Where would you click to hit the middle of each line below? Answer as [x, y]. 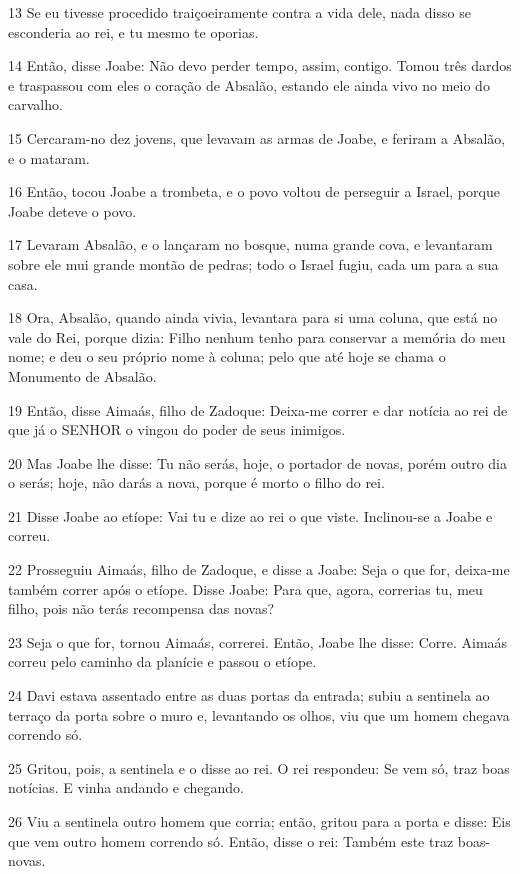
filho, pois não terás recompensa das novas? [141, 608]
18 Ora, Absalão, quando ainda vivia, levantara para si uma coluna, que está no [253, 317]
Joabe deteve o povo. [72, 210]
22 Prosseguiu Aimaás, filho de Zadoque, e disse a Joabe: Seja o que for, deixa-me [259, 569]
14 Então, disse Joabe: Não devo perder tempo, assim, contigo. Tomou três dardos [260, 65]
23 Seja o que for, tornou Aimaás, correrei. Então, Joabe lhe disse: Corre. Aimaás [258, 641]
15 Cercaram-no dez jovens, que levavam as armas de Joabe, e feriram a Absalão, [257, 137]
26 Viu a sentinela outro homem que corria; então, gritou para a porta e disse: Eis [259, 821]
